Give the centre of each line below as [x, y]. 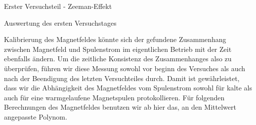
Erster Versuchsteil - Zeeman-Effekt [58, 6]
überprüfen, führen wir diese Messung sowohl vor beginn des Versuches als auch [125, 68]
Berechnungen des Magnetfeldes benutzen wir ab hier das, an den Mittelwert [120, 107]
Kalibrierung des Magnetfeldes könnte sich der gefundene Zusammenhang [115, 39]
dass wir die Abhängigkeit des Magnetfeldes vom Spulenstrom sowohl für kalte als [128, 88]
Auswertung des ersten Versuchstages [60, 22]
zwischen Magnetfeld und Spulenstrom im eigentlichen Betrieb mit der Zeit [118, 49]
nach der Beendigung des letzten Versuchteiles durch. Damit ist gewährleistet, [122, 78]
